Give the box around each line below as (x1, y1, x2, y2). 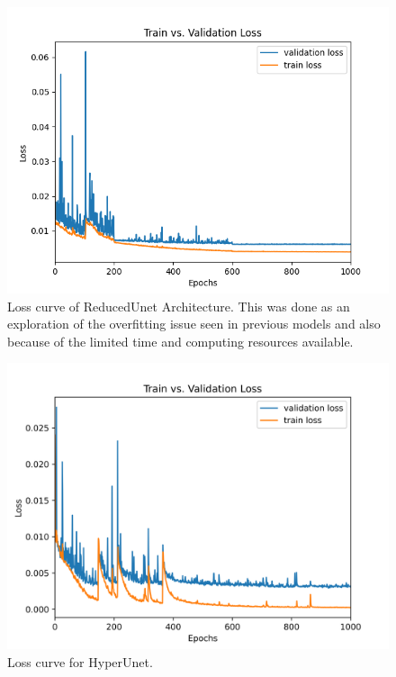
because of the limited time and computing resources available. (7, 331, 354, 350)
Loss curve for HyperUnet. (7, 652, 153, 671)
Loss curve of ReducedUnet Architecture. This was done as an (7, 296, 350, 315)
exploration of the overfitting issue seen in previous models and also (7, 314, 381, 333)
